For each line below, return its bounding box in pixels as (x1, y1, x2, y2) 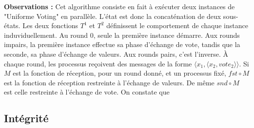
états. (4, 20, 20, 31)
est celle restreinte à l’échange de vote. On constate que (4, 87, 170, 97)
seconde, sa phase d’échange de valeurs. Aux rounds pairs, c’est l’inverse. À (4, 48, 229, 59)
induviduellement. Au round (4, 30, 88, 40)
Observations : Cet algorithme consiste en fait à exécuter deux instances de (4, 1, 235, 11)
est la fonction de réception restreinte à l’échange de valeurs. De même (4, 77, 215, 87)
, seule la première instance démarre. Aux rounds (93, 30, 240, 40)
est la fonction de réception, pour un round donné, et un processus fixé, (13, 68, 226, 78)
